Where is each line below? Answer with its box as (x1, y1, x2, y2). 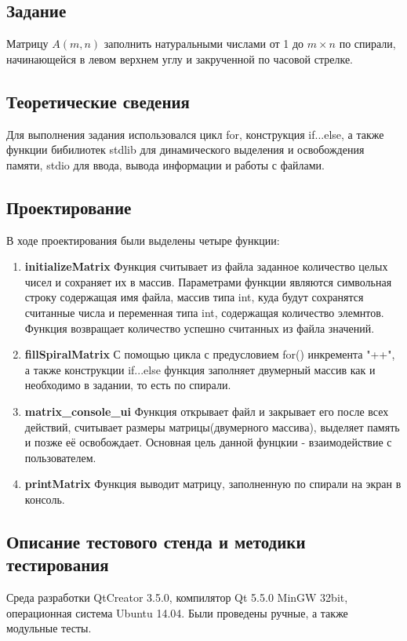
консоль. (24, 490, 65, 507)
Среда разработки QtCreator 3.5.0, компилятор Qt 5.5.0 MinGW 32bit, (6, 589, 348, 606)
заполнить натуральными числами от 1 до (104, 35, 304, 52)
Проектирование (6, 195, 132, 219)
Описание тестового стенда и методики (6, 529, 306, 553)
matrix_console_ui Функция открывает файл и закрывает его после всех (24, 402, 389, 419)
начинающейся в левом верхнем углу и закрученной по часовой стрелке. (6, 50, 353, 67)
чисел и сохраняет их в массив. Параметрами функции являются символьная (24, 273, 392, 290)
